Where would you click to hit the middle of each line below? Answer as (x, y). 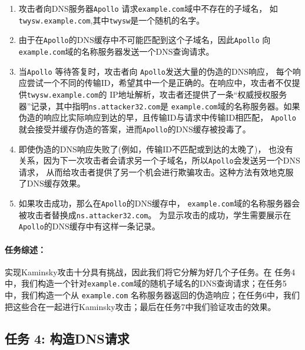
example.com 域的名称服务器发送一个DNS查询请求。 (116, 51)
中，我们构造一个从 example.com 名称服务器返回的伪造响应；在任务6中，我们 (152, 294)
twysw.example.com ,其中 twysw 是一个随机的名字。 (112, 20)
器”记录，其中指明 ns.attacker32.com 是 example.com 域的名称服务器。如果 (159, 106)
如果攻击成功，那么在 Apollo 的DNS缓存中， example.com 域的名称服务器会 (159, 203)
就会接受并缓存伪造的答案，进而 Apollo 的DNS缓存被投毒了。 (135, 129)
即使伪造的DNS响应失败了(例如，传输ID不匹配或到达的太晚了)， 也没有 (156, 149)
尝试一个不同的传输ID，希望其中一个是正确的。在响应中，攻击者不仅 (159, 83)
